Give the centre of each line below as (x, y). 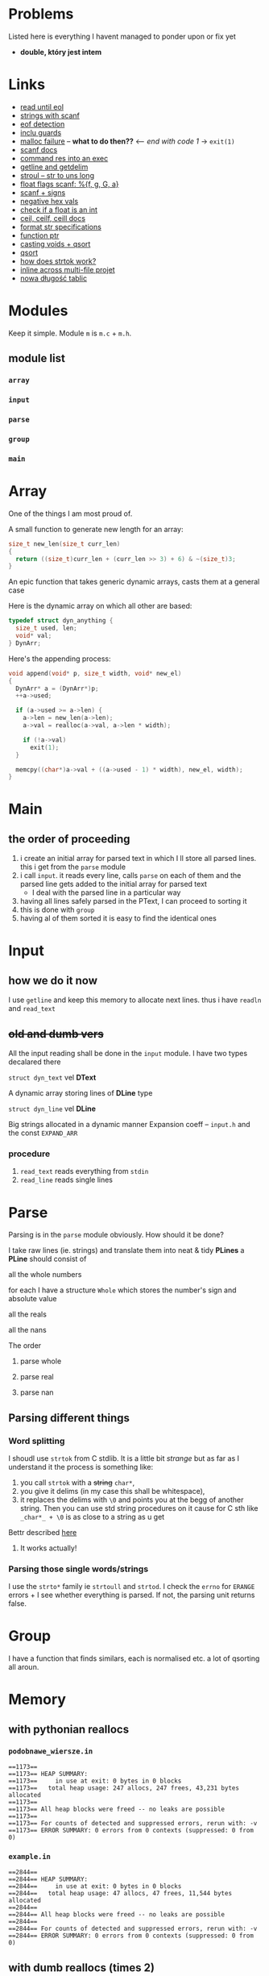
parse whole (41, 1361)
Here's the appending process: (60, 659)
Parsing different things (69, 1418)
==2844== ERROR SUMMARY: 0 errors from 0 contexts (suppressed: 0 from (131, 1936)
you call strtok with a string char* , (77, 1482)
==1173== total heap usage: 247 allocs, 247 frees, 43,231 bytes (124, 1788)
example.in (29, 1857)
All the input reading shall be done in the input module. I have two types (128, 1054)
